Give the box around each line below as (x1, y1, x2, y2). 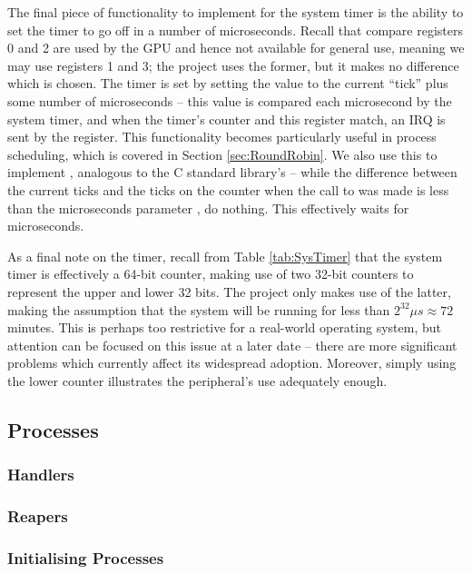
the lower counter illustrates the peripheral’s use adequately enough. (7, 371, 388, 390)
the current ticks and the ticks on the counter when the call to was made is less (7, 180, 449, 199)
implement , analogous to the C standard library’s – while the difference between (7, 163, 457, 182)
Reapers (7, 505, 68, 528)
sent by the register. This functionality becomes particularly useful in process (7, 127, 437, 146)
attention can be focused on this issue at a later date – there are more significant (7, 335, 457, 354)
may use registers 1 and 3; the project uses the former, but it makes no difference (7, 55, 459, 74)
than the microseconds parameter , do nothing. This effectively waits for (7, 198, 409, 217)
